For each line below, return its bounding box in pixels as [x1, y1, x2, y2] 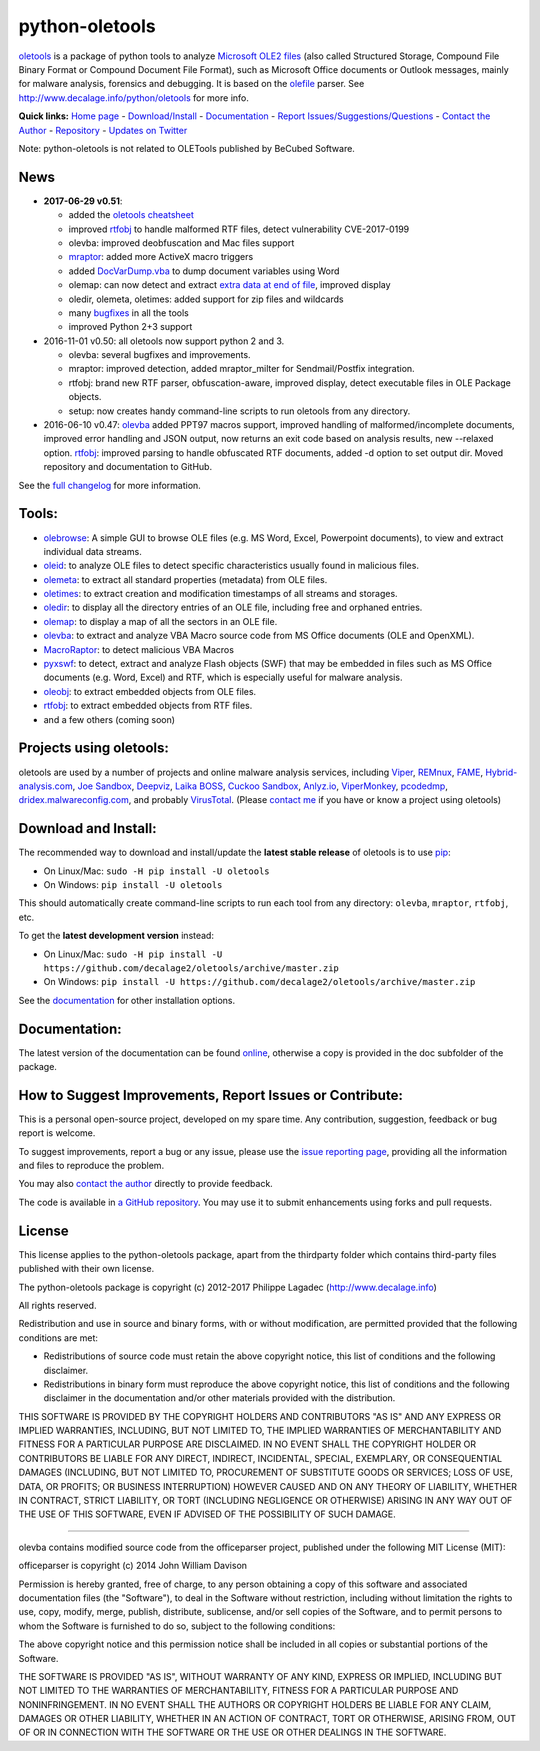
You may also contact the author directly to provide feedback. [18, 1178, 274, 1190]
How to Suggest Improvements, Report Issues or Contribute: [18, 1086, 404, 1104]
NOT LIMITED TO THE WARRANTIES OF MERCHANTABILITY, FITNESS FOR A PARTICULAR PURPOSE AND [18, 1685, 459, 1697]
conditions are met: [18, 1331, 99, 1344]
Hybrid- [485, 766, 518, 778]
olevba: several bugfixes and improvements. [68, 349, 251, 361]
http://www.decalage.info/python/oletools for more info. [18, 91, 250, 104]
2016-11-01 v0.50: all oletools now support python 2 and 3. [43, 335, 285, 347]
